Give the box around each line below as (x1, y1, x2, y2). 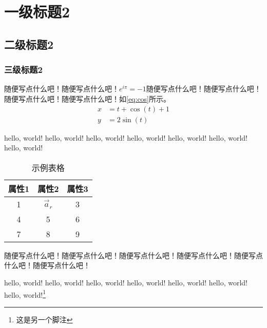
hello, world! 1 (4, 287, 46, 300)
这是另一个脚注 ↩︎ (16, 314, 73, 324)
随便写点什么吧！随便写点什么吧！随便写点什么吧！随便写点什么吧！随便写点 (4, 249, 263, 260)
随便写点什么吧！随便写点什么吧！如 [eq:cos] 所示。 (4, 93, 171, 104)
